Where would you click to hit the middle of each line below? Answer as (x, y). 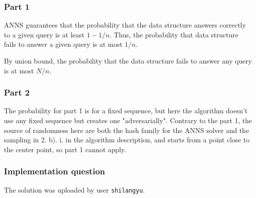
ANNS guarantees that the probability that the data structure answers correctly (125, 25)
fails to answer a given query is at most (63, 44)
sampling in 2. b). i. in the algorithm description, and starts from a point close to (127, 140)
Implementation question (55, 171)
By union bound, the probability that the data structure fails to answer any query (128, 61)
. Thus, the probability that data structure (174, 34)
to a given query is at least (44, 34)
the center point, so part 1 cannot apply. (65, 149)
